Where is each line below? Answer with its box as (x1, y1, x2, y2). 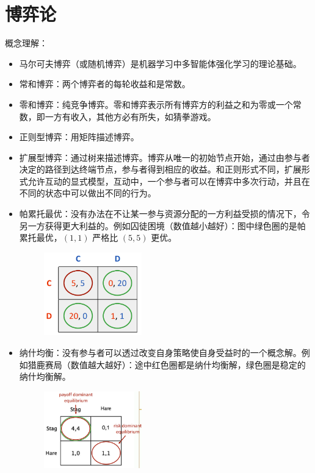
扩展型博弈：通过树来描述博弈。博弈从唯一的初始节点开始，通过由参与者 (19, 151, 310, 163)
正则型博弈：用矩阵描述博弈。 (19, 130, 139, 143)
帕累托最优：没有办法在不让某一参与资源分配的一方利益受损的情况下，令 (19, 207, 310, 220)
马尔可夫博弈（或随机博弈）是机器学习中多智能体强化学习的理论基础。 (19, 57, 302, 69)
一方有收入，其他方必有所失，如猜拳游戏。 (45, 110, 216, 123)
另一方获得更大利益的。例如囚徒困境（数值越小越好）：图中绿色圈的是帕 (19, 219, 306, 232)
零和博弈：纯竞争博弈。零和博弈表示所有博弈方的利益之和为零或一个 (19, 98, 293, 110)
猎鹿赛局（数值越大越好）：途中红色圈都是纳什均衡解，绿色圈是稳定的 (27, 358, 306, 371)
